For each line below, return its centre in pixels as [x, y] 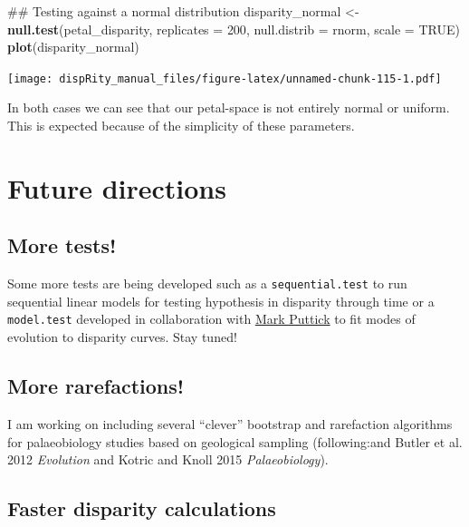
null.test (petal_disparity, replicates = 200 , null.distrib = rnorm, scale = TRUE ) [234, 29]
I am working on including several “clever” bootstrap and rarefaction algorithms [230, 423]
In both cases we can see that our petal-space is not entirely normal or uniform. [229, 107]
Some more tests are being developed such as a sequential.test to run [207, 283]
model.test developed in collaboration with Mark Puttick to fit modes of [211, 319]
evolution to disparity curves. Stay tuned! [122, 337]
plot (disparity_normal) [73, 47]
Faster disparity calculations [142, 508]
